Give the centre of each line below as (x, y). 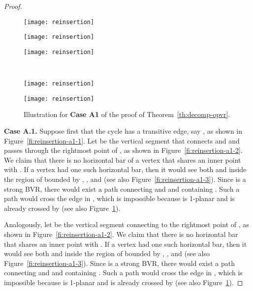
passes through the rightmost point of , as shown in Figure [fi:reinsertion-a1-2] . (123, 150)
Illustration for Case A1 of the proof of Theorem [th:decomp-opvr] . (127, 114)
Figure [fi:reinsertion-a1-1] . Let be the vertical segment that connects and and (122, 140)
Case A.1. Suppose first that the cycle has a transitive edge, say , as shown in (123, 131)
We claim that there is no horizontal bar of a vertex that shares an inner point (123, 160)
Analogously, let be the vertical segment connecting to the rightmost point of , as (126, 224)
